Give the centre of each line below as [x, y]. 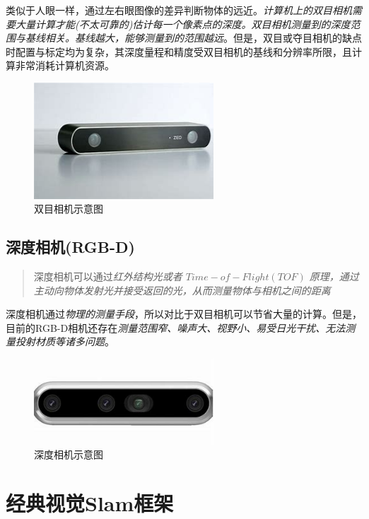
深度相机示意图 [69, 454]
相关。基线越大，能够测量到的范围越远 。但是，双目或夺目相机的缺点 [203, 38]
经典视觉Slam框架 [90, 503]
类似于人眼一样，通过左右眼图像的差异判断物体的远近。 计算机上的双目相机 [179, 10]
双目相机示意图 [69, 209]
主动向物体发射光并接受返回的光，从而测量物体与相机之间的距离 [182, 290]
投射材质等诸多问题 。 [65, 341]
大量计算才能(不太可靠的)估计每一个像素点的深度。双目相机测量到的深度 [183, 24]
